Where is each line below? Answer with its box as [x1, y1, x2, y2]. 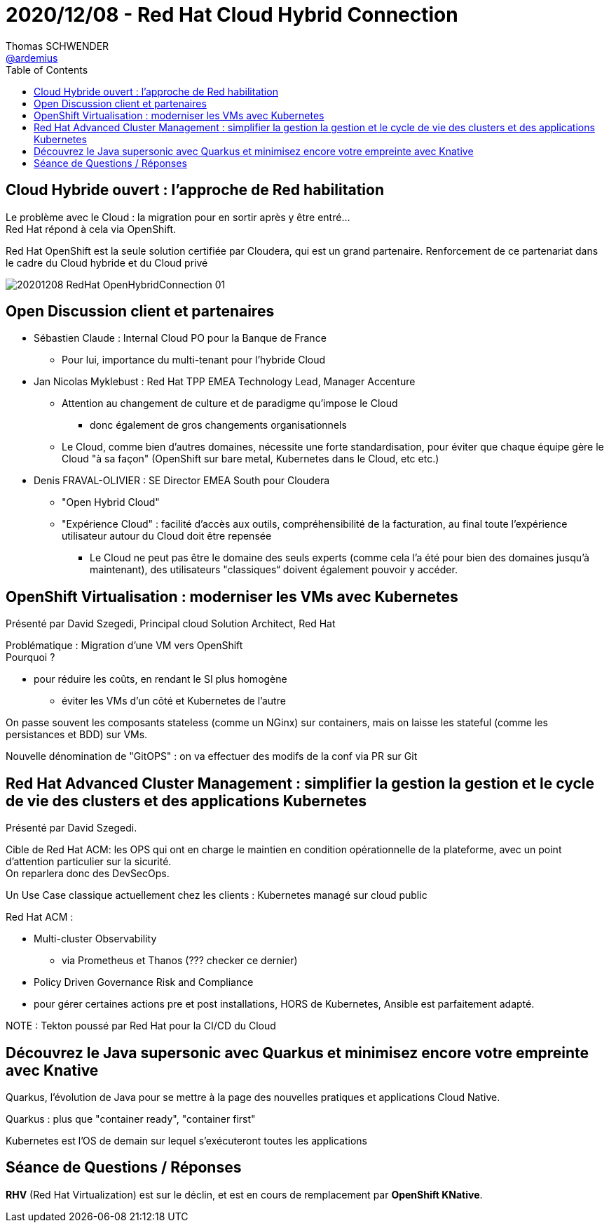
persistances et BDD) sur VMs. [6, 728, 148, 741]
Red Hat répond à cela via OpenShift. [6, 222, 177, 235]
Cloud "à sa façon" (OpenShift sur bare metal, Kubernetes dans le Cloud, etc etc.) [62, 453, 439, 465]
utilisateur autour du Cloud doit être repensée [62, 530, 272, 542]
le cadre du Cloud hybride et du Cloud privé [6, 256, 208, 269]
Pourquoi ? [6, 651, 55, 664]
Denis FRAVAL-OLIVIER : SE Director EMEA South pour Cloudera [34, 474, 330, 487]
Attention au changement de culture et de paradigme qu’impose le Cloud [62, 397, 398, 410]
